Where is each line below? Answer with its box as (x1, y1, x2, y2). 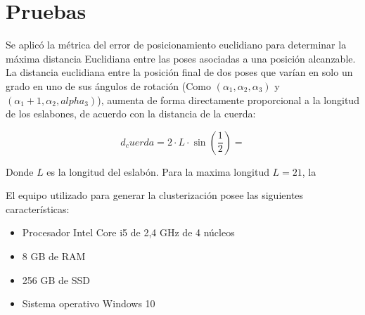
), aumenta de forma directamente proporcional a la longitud (97, 92, 359, 107)
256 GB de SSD (22, 272, 90, 287)
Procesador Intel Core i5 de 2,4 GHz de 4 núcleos (22, 225, 235, 240)
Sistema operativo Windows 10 (22, 296, 155, 311)
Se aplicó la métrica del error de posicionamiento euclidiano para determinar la (6, 37, 347, 52)
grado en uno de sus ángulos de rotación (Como (6, 78, 211, 93)
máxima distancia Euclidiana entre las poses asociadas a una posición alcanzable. (6, 51, 356, 65)
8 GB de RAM (22, 249, 86, 264)
